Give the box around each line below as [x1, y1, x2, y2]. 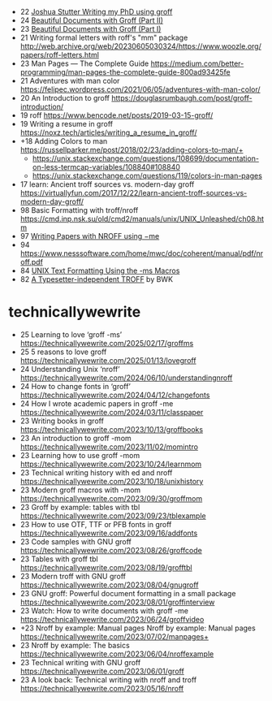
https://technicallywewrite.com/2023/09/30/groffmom [19, 493, 203, 503]
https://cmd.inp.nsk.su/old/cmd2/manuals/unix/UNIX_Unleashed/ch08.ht [19, 214, 265, 223]
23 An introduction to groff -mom [19, 433, 132, 443]
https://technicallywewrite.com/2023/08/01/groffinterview [19, 597, 215, 607]
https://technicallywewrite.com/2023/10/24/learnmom [19, 459, 202, 469]
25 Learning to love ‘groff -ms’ [19, 329, 123, 340]
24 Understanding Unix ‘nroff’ [19, 364, 120, 374]
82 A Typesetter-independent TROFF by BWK [19, 275, 173, 283]
